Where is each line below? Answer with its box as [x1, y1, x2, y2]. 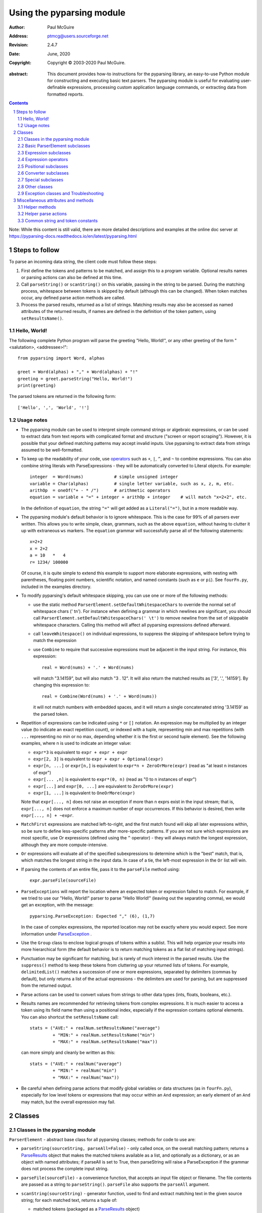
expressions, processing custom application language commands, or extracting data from [67, 84, 247, 90]
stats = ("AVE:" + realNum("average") [30, 1061, 122, 1066]
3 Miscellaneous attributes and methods [13, 197, 94, 203]
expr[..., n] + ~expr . [21, 813, 74, 819]
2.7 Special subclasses [17, 177, 64, 183]
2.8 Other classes [17, 183, 53, 189]
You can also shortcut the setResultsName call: [21, 1014, 119, 1020]
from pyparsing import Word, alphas [17, 356, 105, 361]
